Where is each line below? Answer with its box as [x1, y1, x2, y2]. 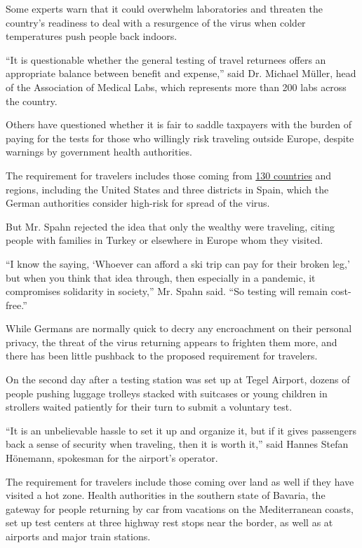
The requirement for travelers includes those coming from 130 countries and [6, 167, 332, 182]
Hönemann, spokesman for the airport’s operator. [6, 451, 218, 465]
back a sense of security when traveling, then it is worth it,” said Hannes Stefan [6, 437, 349, 451]
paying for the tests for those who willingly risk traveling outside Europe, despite [6, 130, 354, 145]
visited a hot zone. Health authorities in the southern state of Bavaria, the [6, 488, 326, 502]
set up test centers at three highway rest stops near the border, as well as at [6, 515, 333, 530]
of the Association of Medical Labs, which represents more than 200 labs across [6, 79, 347, 94]
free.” [6, 297, 27, 312]
